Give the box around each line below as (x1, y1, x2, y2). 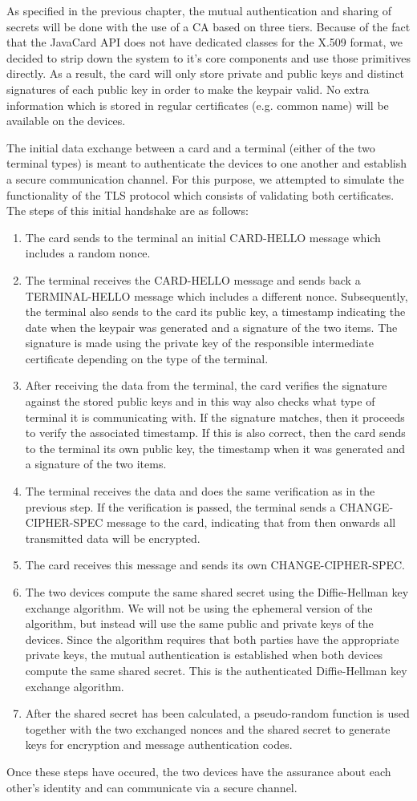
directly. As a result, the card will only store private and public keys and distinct (6, 65, 405, 82)
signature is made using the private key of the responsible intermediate (25, 334, 374, 351)
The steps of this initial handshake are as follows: (6, 202, 249, 219)
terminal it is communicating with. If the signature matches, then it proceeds (25, 408, 405, 425)
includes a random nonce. (25, 245, 151, 261)
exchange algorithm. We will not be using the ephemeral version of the (25, 599, 373, 616)
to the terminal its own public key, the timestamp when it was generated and (25, 439, 405, 456)
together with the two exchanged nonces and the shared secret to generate (25, 720, 391, 737)
